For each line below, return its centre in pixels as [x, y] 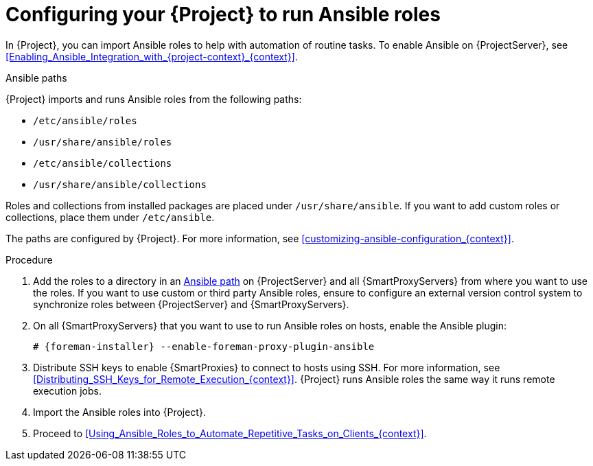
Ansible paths [36, 78]
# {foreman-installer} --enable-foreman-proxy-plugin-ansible [204, 346]
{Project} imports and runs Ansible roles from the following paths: [154, 99]
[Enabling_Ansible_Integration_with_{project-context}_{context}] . [152, 56]
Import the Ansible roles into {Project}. [119, 412]
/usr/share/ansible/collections [120, 184]
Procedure [29, 259]
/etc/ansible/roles [85, 120]
